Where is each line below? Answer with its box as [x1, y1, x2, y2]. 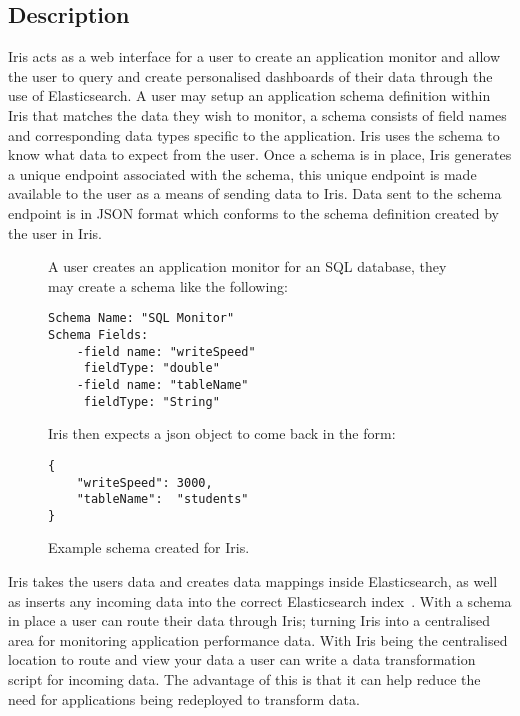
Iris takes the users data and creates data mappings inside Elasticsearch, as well [8, 571, 498, 592]
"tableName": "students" [76, 492, 249, 507]
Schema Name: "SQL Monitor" [48, 311, 235, 326]
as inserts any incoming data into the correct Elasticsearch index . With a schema [8, 590, 512, 611]
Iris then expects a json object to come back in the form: [48, 423, 396, 444]
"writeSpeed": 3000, [76, 475, 213, 490]
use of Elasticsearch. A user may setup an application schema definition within [8, 85, 491, 106]
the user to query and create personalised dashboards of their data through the [8, 65, 493, 86]
